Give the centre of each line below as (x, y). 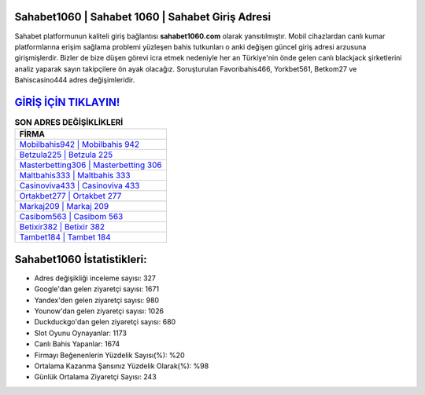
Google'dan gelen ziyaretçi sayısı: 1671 (97, 289)
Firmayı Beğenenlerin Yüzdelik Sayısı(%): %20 (109, 355)
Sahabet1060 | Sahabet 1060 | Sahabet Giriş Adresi (143, 17)
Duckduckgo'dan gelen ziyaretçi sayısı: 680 (105, 322)
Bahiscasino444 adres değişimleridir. (75, 80)
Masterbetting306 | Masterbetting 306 (91, 165)
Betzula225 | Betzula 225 (66, 155)
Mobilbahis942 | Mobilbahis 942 (79, 144)
